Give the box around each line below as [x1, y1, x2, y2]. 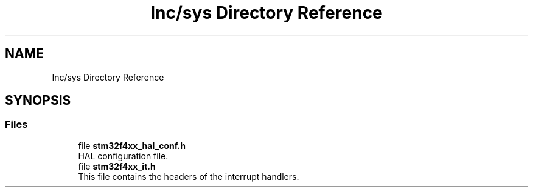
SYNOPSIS [5, 93, 71, 108]
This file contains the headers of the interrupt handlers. [78, 171, 299, 182]
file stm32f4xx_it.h [78, 161, 156, 171]
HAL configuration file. [78, 150, 169, 161]
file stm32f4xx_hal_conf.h [78, 140, 186, 151]
